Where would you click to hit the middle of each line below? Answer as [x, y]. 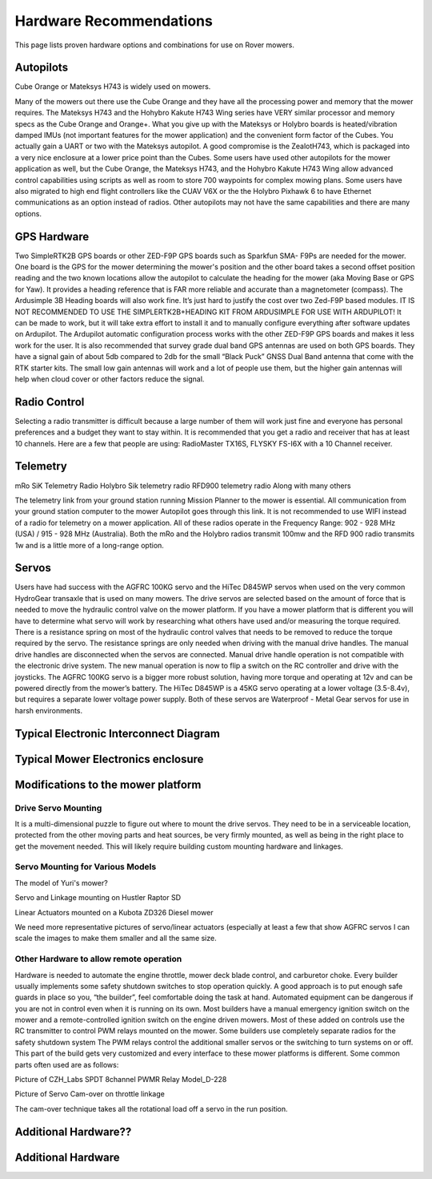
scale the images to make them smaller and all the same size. [116, 939]
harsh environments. [49, 710]
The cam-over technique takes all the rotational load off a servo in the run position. [151, 1108]
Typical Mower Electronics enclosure [109, 759]
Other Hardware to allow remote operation [98, 959]
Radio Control [50, 402]
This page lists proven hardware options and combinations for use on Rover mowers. [155, 45]
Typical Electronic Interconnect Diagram [117, 733]
